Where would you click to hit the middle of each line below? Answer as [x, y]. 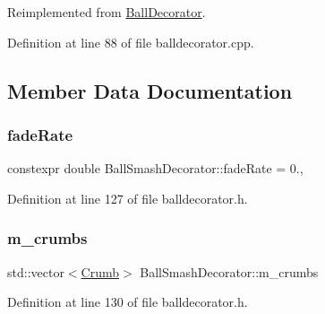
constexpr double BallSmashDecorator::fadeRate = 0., [155, 168]
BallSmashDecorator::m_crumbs [229, 271]
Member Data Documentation [150, 90]
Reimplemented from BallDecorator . [107, 12]
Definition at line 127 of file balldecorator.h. [128, 198]
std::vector [36, 271]
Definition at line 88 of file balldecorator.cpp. [131, 42]
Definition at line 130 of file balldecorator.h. [128, 302]
